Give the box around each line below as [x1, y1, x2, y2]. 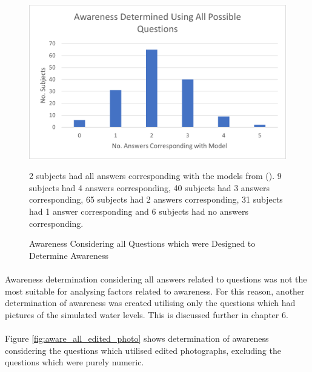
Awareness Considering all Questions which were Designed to [29, 237, 256, 250]
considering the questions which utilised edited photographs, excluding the [5, 344, 281, 356]
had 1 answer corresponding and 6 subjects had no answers [29, 205, 248, 218]
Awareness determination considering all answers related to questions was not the [5, 272, 307, 285]
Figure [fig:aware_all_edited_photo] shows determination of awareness [5, 331, 269, 344]
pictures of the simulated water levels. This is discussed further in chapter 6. [5, 308, 288, 321]
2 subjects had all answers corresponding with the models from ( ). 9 [29, 169, 282, 182]
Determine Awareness [29, 249, 109, 261]
